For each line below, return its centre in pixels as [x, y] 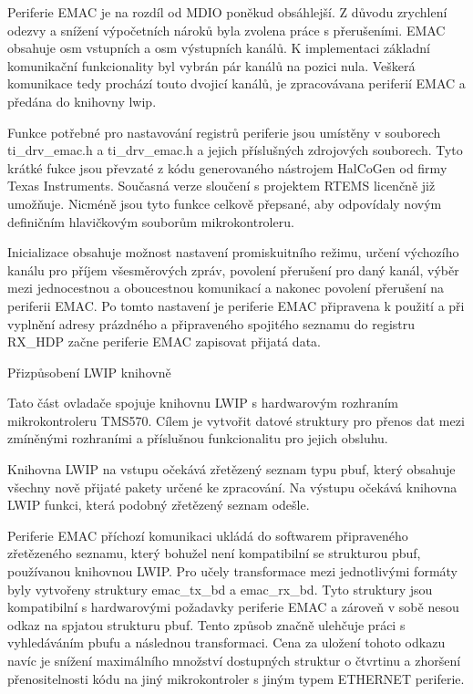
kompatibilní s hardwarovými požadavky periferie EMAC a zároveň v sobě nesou [233, 607]
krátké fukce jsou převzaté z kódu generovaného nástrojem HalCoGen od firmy [227, 167]
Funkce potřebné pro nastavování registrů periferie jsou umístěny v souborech [224, 132]
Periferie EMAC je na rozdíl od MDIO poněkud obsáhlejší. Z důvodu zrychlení [227, 12]
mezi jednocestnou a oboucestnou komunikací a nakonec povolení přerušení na [226, 288]
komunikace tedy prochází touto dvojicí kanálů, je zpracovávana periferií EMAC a [236, 83]
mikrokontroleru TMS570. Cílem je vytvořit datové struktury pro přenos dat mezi [236, 420]
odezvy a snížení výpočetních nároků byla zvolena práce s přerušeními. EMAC [226, 30]
